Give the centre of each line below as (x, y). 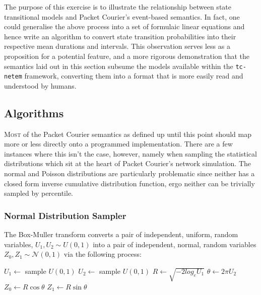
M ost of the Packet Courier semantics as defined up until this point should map (128, 134)
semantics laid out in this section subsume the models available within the (119, 66)
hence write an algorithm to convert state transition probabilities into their (120, 36)
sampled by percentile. (39, 193)
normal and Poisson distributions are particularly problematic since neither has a (129, 173)
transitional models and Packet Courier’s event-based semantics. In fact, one (122, 16)
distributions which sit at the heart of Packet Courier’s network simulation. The (127, 163)
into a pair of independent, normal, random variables (175, 244)
